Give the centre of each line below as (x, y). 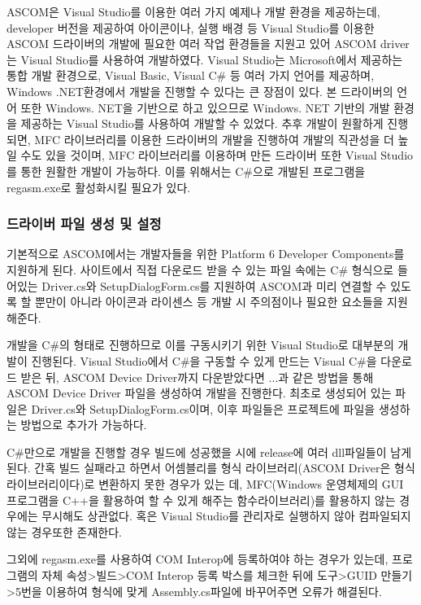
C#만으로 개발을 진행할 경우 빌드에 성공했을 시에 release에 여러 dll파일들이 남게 (209, 452)
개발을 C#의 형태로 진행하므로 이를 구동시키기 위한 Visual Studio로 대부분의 (200, 345)
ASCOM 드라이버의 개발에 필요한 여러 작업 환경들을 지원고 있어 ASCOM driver (208, 44)
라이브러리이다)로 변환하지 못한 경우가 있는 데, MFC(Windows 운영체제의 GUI (205, 484)
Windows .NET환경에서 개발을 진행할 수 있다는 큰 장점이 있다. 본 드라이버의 (200, 91)
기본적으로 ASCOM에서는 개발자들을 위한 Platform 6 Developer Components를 (206, 254)
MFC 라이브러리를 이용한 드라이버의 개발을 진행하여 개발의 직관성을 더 (214, 139)
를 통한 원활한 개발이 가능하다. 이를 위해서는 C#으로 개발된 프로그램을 (186, 171)
